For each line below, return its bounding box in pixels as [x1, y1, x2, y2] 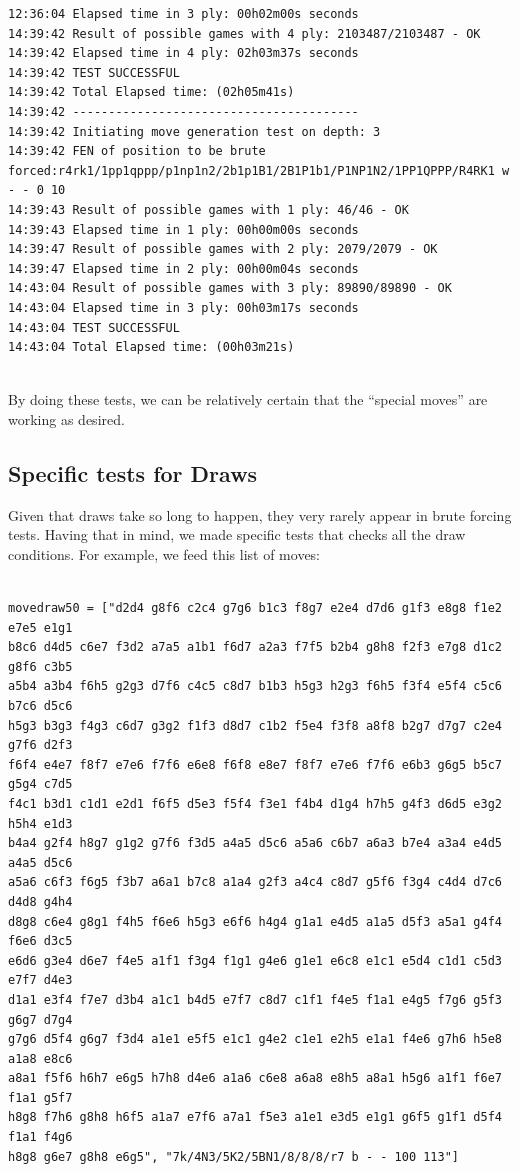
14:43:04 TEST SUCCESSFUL [8, 320, 180, 335]
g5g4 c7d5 [8, 777, 73, 792]
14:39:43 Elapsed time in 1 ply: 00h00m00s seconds [8, 222, 359, 237]
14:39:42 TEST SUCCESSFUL [8, 65, 180, 80]
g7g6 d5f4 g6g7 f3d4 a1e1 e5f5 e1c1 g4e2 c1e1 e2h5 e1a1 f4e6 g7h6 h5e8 [8, 1032, 502, 1047]
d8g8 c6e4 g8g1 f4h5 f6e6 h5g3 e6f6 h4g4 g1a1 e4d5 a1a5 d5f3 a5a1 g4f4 [8, 914, 502, 929]
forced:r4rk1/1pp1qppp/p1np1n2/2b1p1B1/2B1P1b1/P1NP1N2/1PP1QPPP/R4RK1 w [8, 163, 510, 178]
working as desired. [8, 408, 125, 429]
